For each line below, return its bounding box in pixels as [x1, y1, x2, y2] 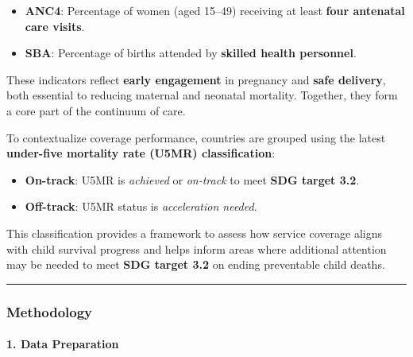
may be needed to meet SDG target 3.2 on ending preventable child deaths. [6, 256, 385, 273]
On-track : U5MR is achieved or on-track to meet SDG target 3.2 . [25, 171, 360, 188]
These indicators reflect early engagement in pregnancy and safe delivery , [6, 71, 386, 87]
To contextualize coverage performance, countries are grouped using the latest [6, 129, 386, 146]
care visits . [25, 17, 85, 34]
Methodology [6, 301, 93, 321]
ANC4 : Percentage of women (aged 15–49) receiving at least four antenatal [25, 2, 405, 18]
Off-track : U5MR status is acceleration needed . [25, 198, 257, 215]
